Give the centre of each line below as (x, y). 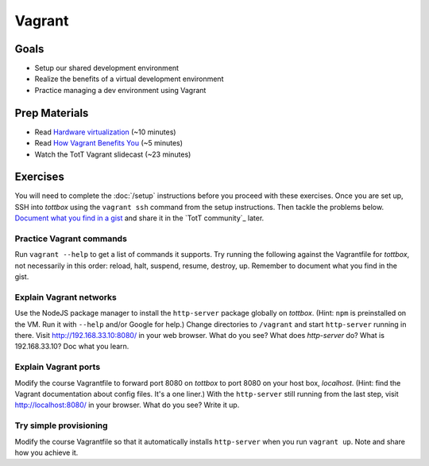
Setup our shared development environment (106, 68)
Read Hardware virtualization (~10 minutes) (105, 132)
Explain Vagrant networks (66, 297)
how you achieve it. (46, 452)
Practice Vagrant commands (71, 239)
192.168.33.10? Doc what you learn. (72, 347)
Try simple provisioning (61, 425)
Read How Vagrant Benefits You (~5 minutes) (108, 143)
